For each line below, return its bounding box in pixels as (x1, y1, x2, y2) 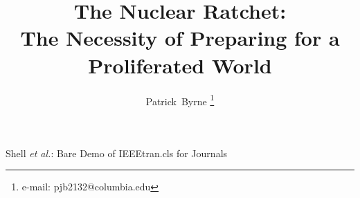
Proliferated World (88, 51, 272, 79)
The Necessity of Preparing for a (20, 24, 340, 52)
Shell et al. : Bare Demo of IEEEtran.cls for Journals (6, 145, 228, 160)
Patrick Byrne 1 (145, 91, 215, 108)
